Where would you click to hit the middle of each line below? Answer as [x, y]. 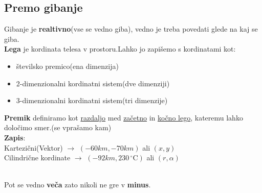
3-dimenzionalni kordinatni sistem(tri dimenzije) [92, 100]
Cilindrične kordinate [37, 158]
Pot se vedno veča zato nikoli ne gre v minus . [78, 185]
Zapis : [15, 137]
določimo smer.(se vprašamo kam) [58, 127]
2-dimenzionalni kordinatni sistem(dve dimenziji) [93, 83]
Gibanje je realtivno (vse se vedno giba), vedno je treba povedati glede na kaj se [131, 29]
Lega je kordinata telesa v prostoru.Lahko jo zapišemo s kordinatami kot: [120, 49]
